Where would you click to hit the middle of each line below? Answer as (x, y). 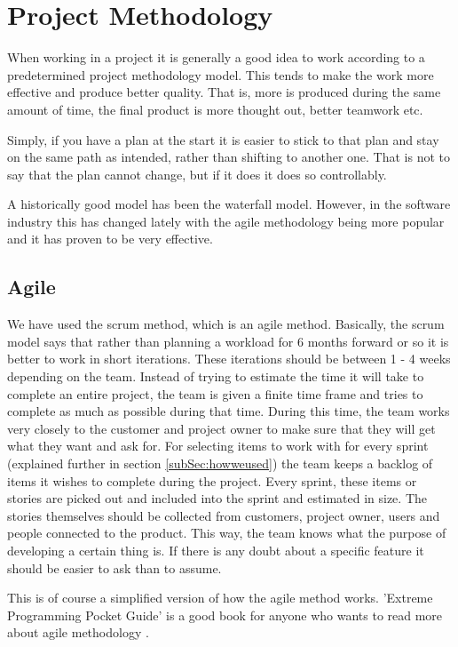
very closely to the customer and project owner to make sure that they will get (221, 428)
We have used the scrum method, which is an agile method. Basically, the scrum (226, 324)
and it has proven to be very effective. (110, 239)
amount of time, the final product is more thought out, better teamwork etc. (215, 109)
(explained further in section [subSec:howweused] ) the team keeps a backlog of (220, 463)
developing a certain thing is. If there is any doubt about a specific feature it (216, 550)
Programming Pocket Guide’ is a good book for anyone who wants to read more (225, 615)
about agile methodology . (78, 632)
